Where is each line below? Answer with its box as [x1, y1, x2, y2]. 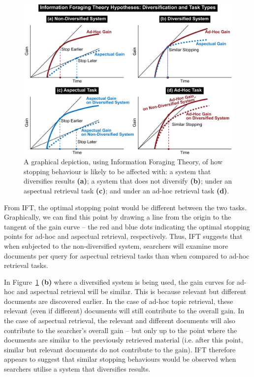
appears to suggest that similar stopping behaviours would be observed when [4, 354, 236, 364]
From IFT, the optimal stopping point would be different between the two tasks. [4, 202, 247, 212]
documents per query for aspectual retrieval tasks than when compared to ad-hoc [4, 250, 250, 261]
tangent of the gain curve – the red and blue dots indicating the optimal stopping [4, 221, 250, 231]
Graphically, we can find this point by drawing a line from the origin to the [4, 212, 231, 222]
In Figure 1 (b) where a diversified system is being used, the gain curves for [4, 276, 235, 287]
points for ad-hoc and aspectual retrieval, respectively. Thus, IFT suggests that [4, 231, 243, 241]
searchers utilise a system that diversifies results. [4, 364, 151, 374]
